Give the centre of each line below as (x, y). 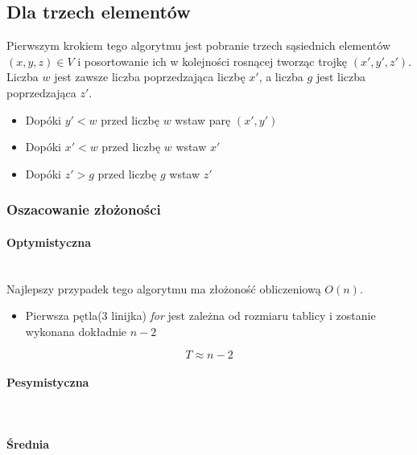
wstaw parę (203, 119)
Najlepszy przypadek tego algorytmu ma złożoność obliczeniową (164, 288)
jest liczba (341, 77)
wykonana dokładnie (76, 331)
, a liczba (281, 77)
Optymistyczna (49, 242)
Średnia (28, 444)
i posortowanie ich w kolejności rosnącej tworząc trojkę (213, 61)
